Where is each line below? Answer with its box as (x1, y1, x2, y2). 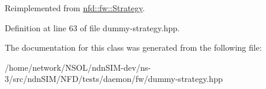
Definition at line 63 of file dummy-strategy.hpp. (5, 21, 180, 34)
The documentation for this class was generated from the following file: (5, 41, 262, 54)
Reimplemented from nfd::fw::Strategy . (5, 2, 145, 14)
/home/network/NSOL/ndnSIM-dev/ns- (5, 61, 151, 73)
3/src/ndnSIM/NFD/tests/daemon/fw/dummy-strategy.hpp (5, 72, 223, 85)
